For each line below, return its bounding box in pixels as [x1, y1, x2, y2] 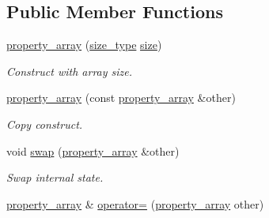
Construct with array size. [6, 62, 133, 79]
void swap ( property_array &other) [6, 142, 180, 159]
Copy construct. [6, 115, 83, 132]
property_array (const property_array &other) [6, 89, 236, 106]
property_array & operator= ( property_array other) [6, 195, 264, 212]
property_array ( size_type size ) [6, 36, 162, 53]
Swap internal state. [6, 169, 104, 186]
